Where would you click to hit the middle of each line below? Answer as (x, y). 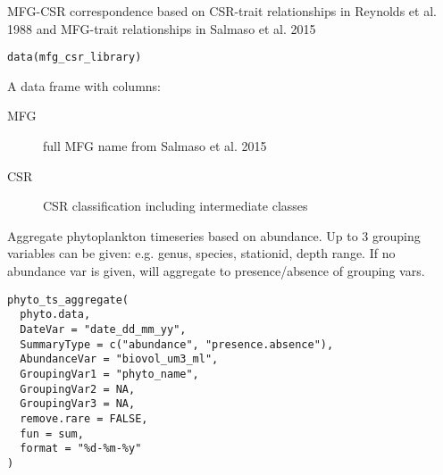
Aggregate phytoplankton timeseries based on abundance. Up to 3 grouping (214, 235)
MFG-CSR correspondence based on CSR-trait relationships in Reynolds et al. (222, 11)
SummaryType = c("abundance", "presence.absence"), (177, 344)
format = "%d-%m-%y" (81, 449)
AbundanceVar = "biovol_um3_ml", (119, 359)
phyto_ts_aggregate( (68, 300)
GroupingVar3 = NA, (78, 404)
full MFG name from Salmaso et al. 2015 (155, 146)
